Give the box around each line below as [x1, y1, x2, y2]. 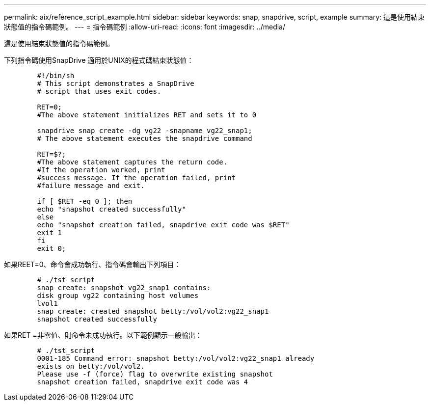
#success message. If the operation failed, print [37, 174, 236, 182]
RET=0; [37, 103, 62, 111]
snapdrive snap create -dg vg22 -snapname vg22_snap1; [37, 127, 252, 135]
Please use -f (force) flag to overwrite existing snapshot [37, 370, 273, 378]
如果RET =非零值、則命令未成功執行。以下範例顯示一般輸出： [4, 331, 202, 339]
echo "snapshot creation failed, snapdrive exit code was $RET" [37, 221, 290, 229]
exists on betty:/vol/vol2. [37, 362, 145, 370]
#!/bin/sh [37, 72, 75, 80]
